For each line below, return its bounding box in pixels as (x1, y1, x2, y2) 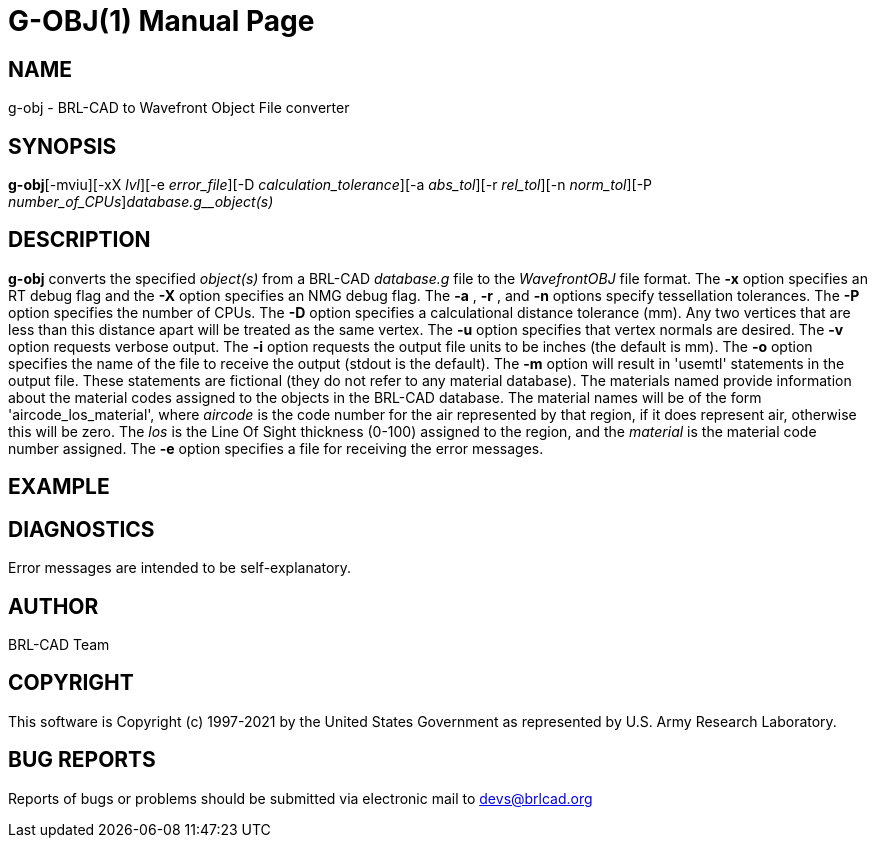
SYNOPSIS (8, 133, 117, 159)
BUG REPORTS (8, 747, 156, 773)
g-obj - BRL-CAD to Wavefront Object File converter (8, 99, 350, 117)
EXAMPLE (8, 474, 110, 500)
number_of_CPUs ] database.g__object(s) (8, 193, 274, 211)
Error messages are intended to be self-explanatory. (8, 559, 352, 577)
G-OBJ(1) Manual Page (8, 4, 315, 38)
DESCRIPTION (8, 227, 151, 253)
